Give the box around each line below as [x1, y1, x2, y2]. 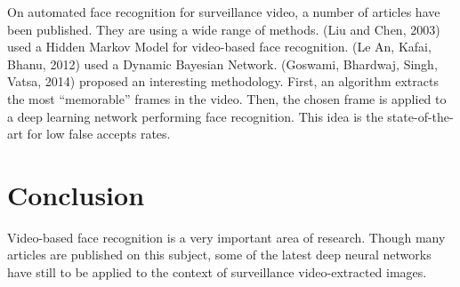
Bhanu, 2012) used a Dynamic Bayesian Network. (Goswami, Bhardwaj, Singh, [7, 54, 438, 73]
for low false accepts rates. [27, 124, 171, 143]
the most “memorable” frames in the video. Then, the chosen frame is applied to [7, 89, 447, 108]
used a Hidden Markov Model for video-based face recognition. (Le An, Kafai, [7, 37, 432, 56]
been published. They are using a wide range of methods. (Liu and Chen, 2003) [7, 20, 440, 38]
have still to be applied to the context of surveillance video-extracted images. [7, 263, 427, 282]
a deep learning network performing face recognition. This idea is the [7, 107, 383, 125]
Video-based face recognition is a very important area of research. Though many [7, 227, 446, 246]
